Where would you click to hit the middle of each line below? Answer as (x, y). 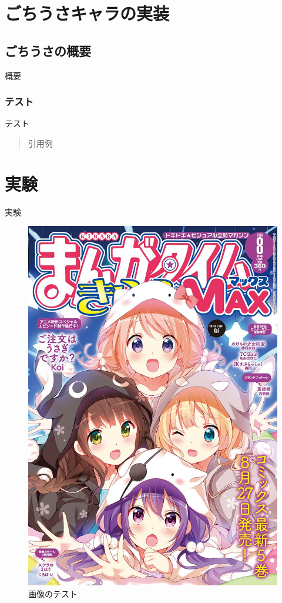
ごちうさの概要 (48, 50)
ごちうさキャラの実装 (87, 13)
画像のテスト (53, 593)
